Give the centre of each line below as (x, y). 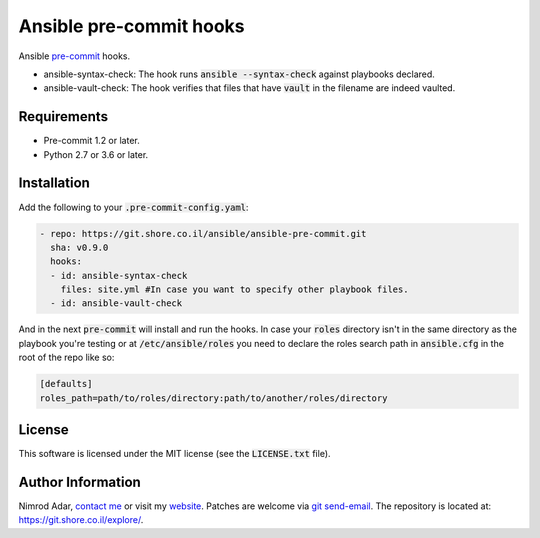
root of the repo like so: (66, 357)
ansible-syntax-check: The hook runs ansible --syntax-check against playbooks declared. (239, 74)
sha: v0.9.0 (79, 247)
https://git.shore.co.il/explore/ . (81, 520)
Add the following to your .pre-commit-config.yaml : (133, 207)
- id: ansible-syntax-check (119, 275)
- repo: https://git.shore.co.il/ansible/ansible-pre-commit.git (203, 233)
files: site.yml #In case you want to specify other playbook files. (234, 289)
